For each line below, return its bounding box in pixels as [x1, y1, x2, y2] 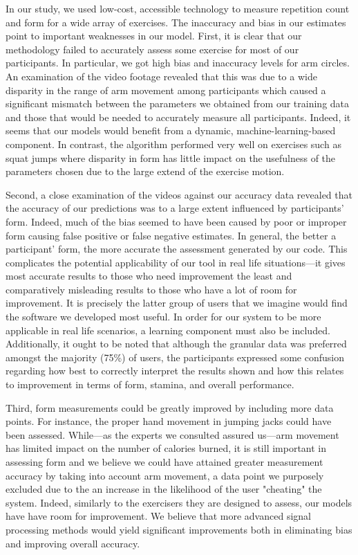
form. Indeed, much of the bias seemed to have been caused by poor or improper [6, 214, 347, 228]
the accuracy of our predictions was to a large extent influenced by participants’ [6, 201, 344, 215]
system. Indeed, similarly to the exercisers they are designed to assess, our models [6, 495, 352, 509]
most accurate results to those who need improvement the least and [6, 269, 292, 283]
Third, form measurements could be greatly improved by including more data [6, 400, 334, 415]
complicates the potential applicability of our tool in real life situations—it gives [6, 255, 346, 269]
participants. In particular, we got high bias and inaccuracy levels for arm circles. [6, 55, 350, 70]
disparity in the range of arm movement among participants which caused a [6, 82, 326, 97]
